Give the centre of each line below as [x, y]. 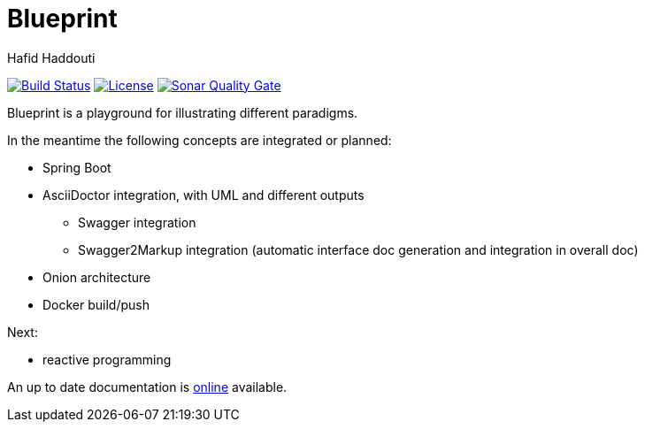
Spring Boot [77, 167]
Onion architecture [97, 277]
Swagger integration [137, 222]
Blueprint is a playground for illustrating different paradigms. [183, 112]
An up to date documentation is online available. [147, 387]
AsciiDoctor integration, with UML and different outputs [203, 195]
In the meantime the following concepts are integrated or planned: [200, 140]
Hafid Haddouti [51, 57]
